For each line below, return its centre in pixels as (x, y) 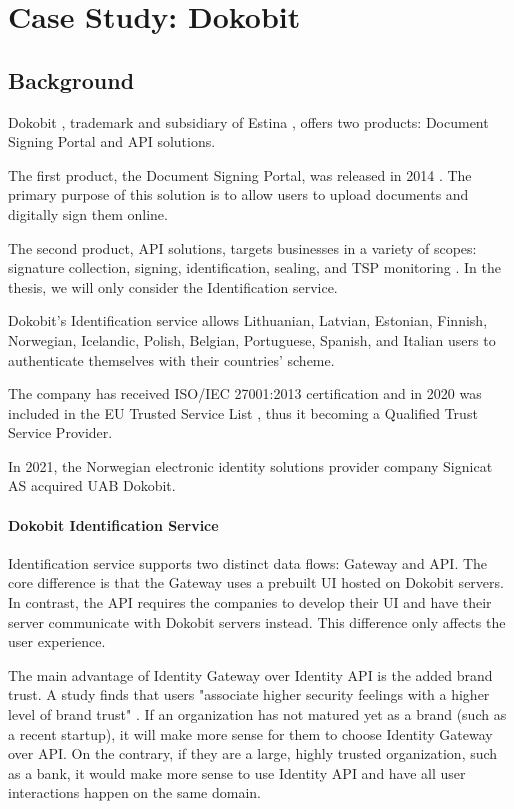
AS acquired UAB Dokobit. (92, 485)
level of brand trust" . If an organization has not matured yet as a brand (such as (257, 714)
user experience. (57, 641)
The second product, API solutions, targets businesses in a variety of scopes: (242, 247)
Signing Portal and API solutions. (112, 141)
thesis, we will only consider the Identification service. (173, 286)
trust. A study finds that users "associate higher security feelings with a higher (249, 694)
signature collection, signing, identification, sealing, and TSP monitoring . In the (254, 267)
